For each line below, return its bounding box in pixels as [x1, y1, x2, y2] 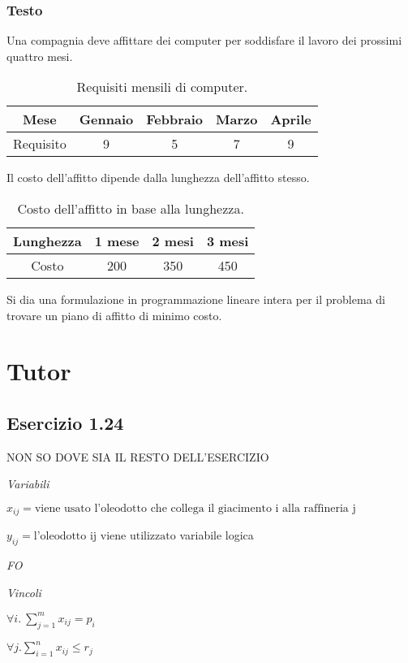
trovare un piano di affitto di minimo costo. [6, 306, 222, 323]
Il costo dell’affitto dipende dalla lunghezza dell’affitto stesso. [6, 169, 310, 186]
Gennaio [79, 110, 134, 129]
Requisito [13, 134, 67, 154]
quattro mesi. [6, 47, 73, 64]
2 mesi [152, 232, 194, 250]
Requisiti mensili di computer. [76, 77, 248, 97]
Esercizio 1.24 [6, 409, 124, 435]
